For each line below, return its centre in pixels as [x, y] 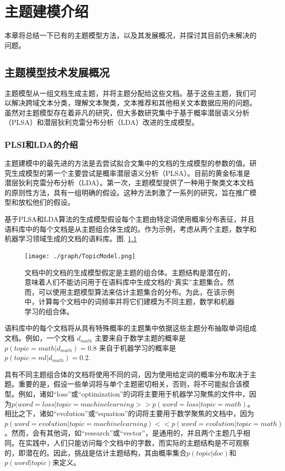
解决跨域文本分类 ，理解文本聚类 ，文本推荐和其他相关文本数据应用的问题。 [134, 103]
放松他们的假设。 [46, 202]
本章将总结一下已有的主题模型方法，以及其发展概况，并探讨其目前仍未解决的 [130, 35]
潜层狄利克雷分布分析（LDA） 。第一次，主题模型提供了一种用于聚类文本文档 [129, 183]
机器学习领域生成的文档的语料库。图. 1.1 [71, 238]
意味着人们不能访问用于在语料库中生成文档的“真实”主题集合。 [126, 282]
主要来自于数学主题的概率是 [140, 338]
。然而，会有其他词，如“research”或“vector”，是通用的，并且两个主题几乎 [124, 433]
